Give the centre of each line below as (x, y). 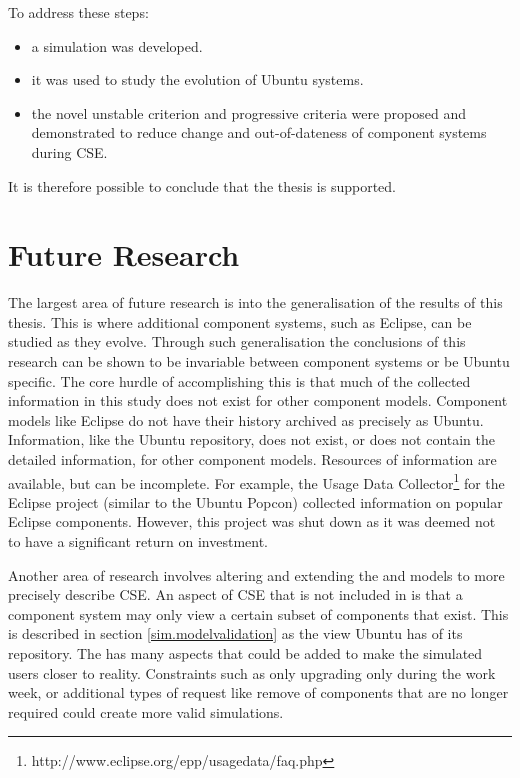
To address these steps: (78, 12)
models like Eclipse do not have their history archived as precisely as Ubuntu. (246, 419)
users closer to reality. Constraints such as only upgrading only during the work (252, 672)
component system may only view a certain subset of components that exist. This (258, 613)
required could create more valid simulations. (146, 711)
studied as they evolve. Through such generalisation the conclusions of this (237, 341)
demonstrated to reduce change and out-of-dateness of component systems (259, 132)
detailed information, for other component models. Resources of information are (252, 459)
